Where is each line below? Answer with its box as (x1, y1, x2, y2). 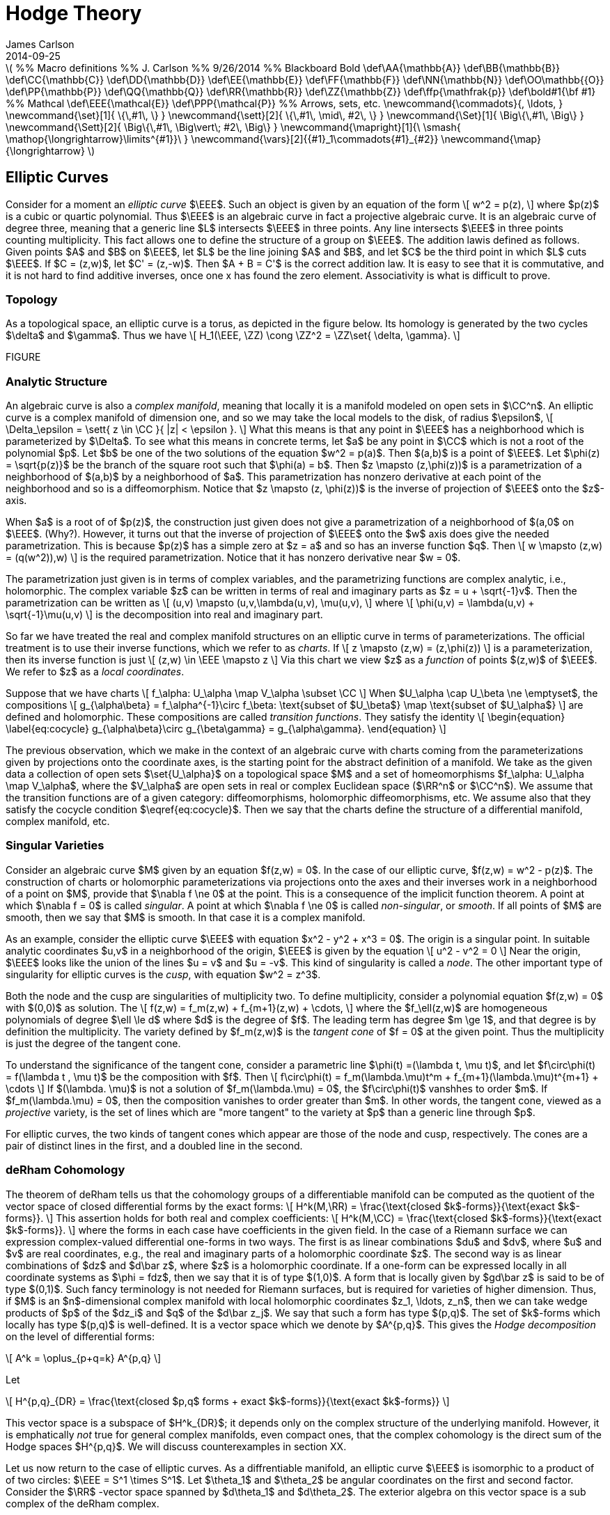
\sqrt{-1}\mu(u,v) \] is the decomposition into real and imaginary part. (6, 609, 323, 621)
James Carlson (6, 38, 75, 50)
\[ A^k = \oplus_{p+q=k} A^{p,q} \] (6, 1351, 162, 1364)
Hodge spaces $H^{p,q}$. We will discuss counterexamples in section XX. (6, 1440, 347, 1452)
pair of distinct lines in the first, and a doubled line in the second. (6, 1139, 303, 1152)
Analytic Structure (6, 374, 107, 388)
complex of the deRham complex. (6, 1497, 159, 1509)
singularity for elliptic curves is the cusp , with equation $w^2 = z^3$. (6, 968, 321, 980)
